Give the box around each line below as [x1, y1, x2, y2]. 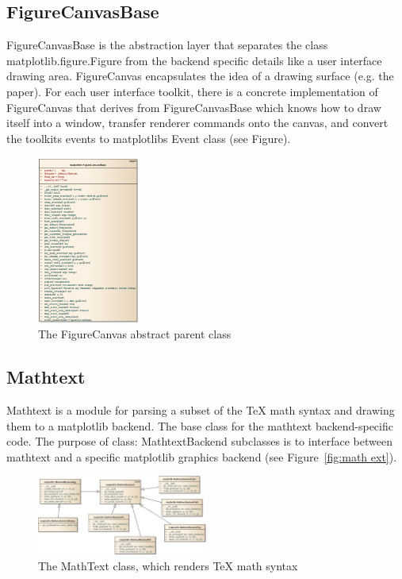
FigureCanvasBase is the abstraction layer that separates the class [6, 37, 328, 53]
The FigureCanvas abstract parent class [38, 326, 232, 342]
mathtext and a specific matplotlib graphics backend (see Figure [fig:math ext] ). [6, 448, 397, 465]
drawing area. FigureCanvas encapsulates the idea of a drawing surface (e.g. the [6, 68, 394, 84]
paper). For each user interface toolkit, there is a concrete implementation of [6, 83, 378, 99]
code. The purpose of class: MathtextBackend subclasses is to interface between [6, 433, 392, 450]
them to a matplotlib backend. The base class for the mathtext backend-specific [6, 417, 393, 434]
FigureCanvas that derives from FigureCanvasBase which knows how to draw [6, 98, 381, 115]
